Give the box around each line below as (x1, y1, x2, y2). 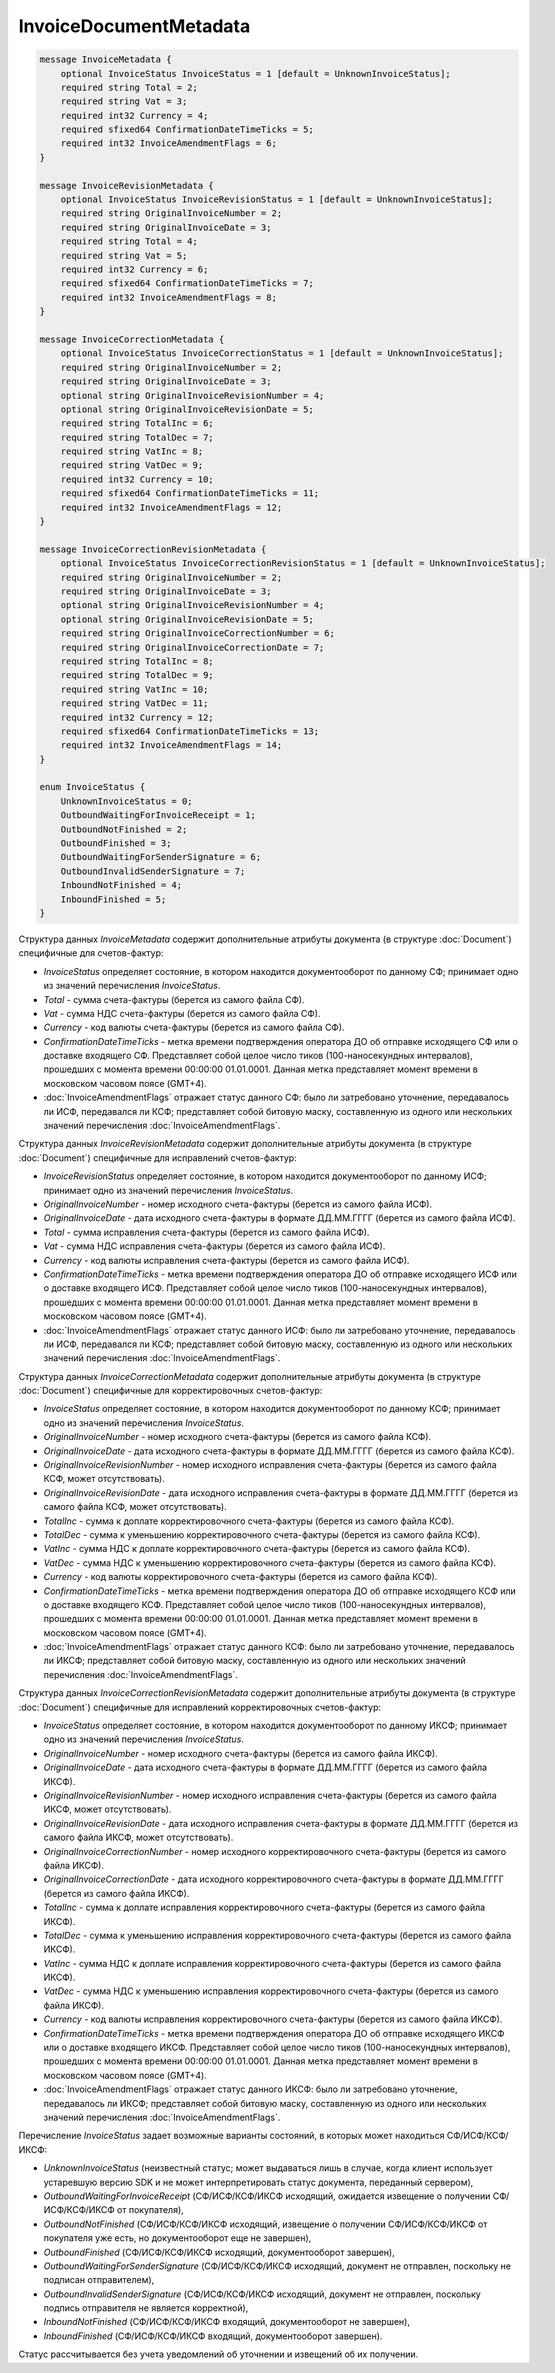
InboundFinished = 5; (60, 893, 167, 905)
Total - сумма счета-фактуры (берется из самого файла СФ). (43, 993, 305, 1005)
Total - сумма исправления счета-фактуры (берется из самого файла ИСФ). (43, 1226, 370, 1238)
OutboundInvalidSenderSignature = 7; (60, 865, 246, 877)
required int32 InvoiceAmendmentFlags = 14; (60, 740, 283, 751)
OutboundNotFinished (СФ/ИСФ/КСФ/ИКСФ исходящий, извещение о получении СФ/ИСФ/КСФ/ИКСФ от (43, 2218, 488, 2230)
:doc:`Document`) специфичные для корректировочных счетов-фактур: (18, 1385, 323, 1397)
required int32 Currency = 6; (60, 264, 209, 275)
